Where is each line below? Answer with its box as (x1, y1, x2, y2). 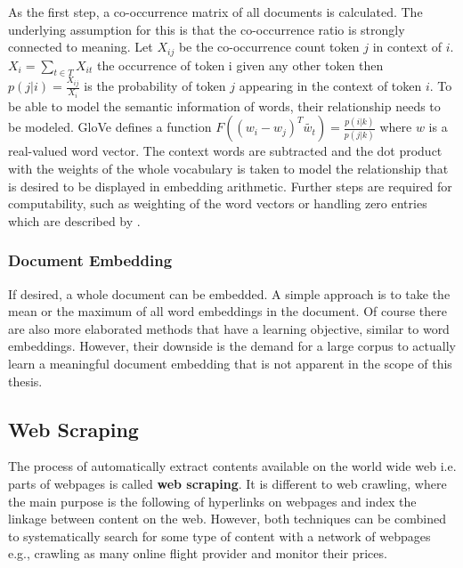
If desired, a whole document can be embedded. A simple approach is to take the (8, 284, 451, 303)
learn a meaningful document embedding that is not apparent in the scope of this (8, 354, 452, 373)
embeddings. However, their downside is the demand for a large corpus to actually (8, 337, 456, 355)
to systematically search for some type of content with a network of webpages (8, 526, 431, 545)
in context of (372, 37, 443, 56)
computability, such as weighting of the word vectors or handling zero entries (8, 194, 427, 213)
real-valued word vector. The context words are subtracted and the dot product (8, 142, 443, 160)
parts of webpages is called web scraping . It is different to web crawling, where (8, 475, 447, 492)
